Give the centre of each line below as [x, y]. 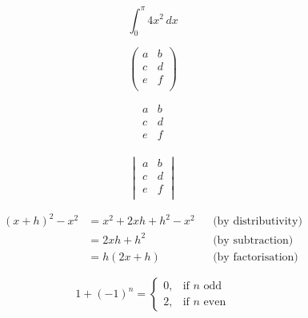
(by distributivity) [258, 222]
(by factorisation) [256, 257]
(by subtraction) [253, 240]
